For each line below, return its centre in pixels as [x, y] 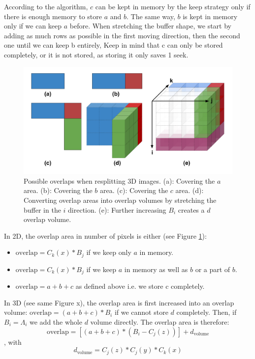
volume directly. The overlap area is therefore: [160, 322]
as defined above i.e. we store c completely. [140, 286]
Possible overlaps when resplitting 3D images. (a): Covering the [119, 180]
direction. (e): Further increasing [117, 209]
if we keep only [109, 252]
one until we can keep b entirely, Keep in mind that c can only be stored [113, 45]
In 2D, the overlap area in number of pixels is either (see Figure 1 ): [105, 235]
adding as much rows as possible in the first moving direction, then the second [122, 35]
